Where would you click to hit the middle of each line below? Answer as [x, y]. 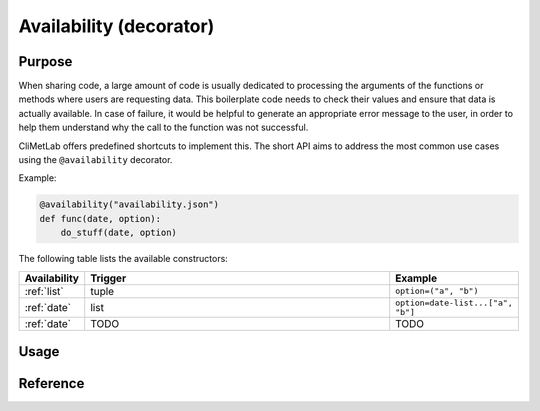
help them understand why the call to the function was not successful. [163, 127]
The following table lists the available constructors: [123, 259]
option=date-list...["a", [454, 302]
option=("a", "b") [437, 291]
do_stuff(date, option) [118, 233]
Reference [51, 383]
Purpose [45, 61]
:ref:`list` [44, 291]
